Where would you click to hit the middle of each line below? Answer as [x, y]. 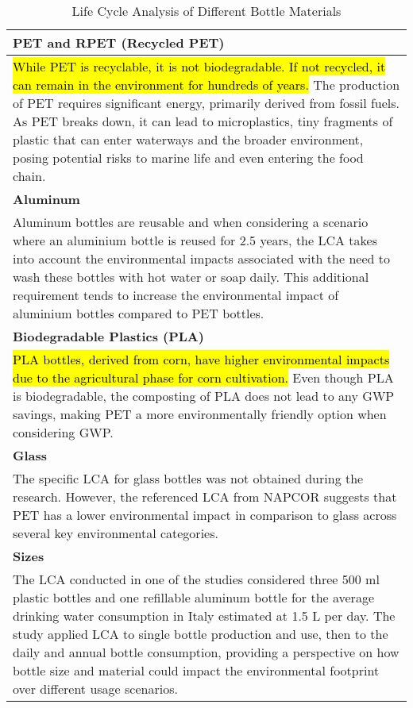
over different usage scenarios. [95, 689]
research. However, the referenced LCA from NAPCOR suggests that [205, 496]
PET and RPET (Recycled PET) [119, 42]
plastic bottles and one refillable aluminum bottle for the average [193, 597]
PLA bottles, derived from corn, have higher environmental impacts [201, 359]
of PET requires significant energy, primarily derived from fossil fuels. [206, 103]
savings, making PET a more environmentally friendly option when [200, 414]
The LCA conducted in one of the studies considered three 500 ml [196, 579]
